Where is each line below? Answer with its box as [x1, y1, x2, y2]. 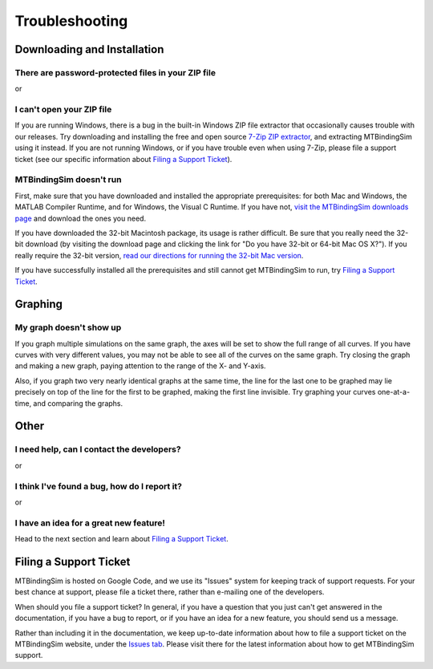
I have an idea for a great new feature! [14, 517, 166, 529]
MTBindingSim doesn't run [14, 174, 122, 185]
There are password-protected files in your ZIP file [14, 67, 216, 78]
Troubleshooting [14, 12, 128, 30]
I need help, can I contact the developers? [14, 444, 181, 455]
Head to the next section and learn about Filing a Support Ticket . [14, 534, 229, 544]
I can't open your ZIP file [14, 104, 112, 116]
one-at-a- [377, 387, 411, 397]
